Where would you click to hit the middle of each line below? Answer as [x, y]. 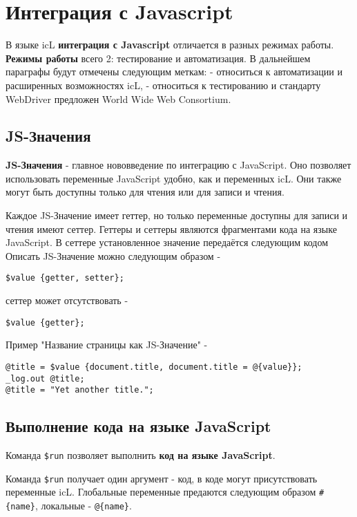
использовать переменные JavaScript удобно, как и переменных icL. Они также [174, 178]
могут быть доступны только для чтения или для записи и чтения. [145, 192]
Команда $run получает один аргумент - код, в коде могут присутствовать [162, 478]
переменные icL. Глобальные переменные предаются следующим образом [161, 492]
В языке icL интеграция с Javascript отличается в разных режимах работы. [170, 45]
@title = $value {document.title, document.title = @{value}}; [154, 367]
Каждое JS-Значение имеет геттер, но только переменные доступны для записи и [177, 215]
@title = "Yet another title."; [80, 390]
